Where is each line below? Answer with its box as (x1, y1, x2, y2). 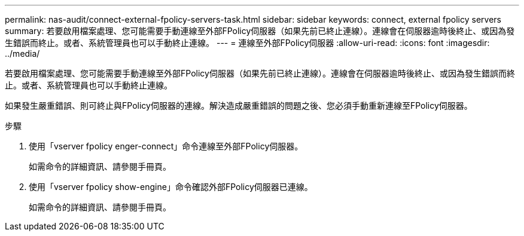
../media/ (5, 48, 40, 59)
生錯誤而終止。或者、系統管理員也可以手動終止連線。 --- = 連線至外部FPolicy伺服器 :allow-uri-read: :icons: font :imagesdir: (5, 38, 490, 48)
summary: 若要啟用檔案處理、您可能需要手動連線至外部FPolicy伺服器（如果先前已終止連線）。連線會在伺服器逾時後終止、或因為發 (5, 26, 515, 36)
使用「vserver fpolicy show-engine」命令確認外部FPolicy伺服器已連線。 (29, 182, 313, 192)
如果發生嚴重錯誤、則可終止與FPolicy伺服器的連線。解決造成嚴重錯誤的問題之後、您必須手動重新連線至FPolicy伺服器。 (5, 100, 473, 111)
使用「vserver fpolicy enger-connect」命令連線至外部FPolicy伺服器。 (29, 141, 303, 151)
